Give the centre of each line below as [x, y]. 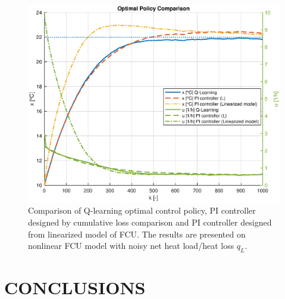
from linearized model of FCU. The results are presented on [137, 234]
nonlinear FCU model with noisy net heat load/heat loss [131, 246]
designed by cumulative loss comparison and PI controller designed [150, 222]
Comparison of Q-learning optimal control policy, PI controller [142, 210]
